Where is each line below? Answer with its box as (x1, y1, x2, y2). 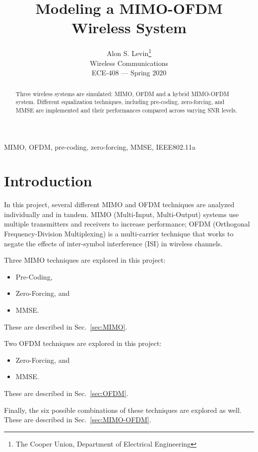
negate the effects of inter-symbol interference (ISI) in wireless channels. (4, 238, 223, 248)
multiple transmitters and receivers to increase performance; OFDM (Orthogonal (4, 219, 250, 229)
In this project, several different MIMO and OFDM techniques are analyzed (4, 199, 235, 210)
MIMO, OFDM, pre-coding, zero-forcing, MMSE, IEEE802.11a (4, 141, 195, 152)
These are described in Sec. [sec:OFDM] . (4, 388, 129, 398)
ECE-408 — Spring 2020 (91, 67, 167, 78)
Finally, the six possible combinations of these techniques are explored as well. (4, 404, 242, 415)
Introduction (4, 170, 92, 191)
